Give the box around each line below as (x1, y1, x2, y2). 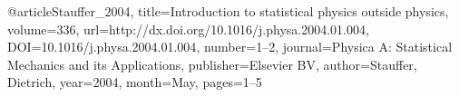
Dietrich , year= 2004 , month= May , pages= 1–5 (7, 73, 262, 92)
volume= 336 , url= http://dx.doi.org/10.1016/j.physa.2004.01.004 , (7, 19, 369, 38)
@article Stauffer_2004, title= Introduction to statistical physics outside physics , (7, 2, 449, 20)
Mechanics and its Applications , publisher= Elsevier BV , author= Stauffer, (7, 54, 417, 73)
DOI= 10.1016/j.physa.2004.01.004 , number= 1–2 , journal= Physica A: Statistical (7, 37, 453, 56)
